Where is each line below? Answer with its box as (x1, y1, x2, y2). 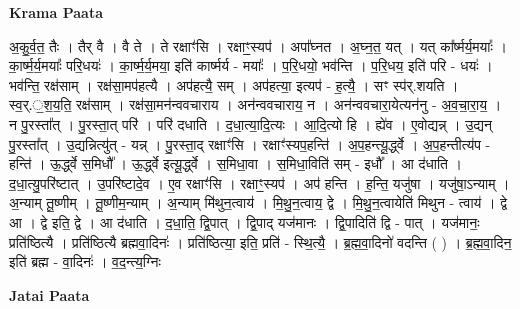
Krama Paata (9, 2, 103, 22)
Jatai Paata (9, 284, 90, 305)
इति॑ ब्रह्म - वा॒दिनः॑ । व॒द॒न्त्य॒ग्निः (9, 251, 161, 272)
